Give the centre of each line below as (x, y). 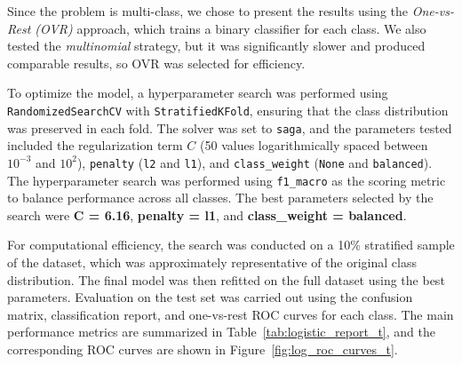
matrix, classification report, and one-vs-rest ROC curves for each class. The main (231, 314)
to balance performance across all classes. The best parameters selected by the (220, 198)
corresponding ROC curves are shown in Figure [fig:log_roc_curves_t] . (203, 349)
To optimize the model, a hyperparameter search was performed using (198, 93)
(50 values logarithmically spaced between (314, 145)
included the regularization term (95, 145)
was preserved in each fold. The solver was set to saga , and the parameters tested (230, 127)
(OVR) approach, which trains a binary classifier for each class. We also (231, 28)
